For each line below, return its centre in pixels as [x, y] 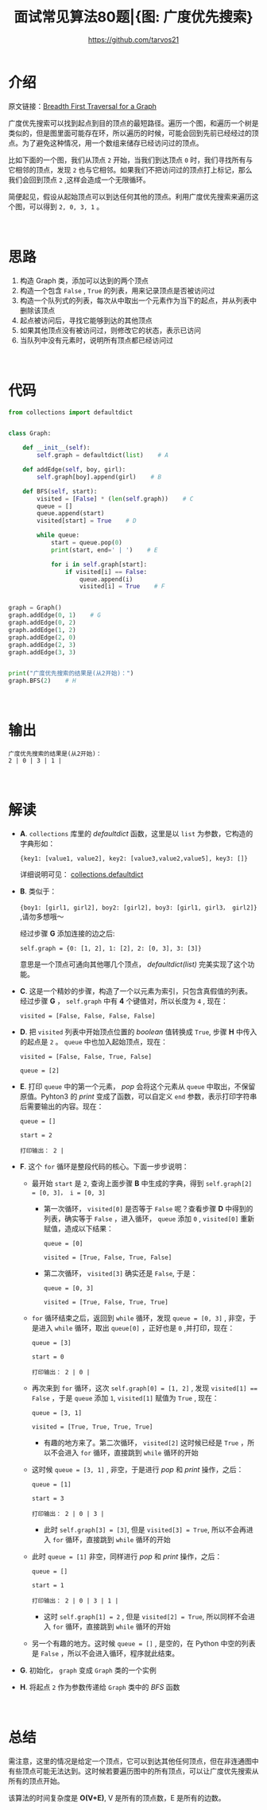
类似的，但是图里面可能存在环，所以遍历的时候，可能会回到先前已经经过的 [130, 133]
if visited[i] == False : [106, 572]
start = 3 [48, 1499]
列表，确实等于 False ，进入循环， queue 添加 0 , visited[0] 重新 [149, 1219]
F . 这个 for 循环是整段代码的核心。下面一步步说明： [104, 1167]
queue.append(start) [71, 514]
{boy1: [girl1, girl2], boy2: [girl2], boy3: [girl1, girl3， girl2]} [139, 908]
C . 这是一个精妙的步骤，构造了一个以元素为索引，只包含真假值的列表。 [136, 991]
